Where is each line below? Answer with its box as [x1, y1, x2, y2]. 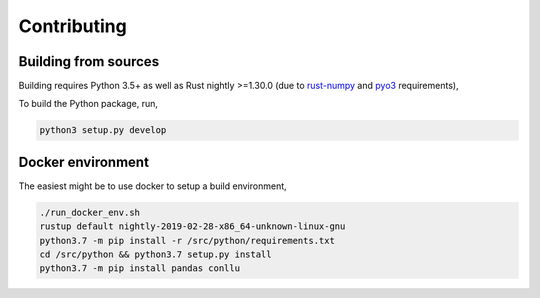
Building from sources [18, 53, 160, 70]
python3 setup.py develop [39, 125, 167, 136]
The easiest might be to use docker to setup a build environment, [18, 180, 287, 192]
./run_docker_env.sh [39, 206, 140, 218]
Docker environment [18, 153, 150, 170]
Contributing [18, 15, 127, 37]
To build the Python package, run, [18, 98, 159, 110]
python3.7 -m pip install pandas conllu [39, 263, 240, 274]
